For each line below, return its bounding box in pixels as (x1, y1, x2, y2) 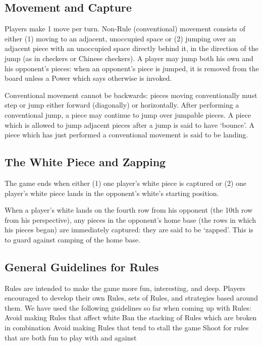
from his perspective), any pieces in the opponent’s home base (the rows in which (5, 214, 256, 225)
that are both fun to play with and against (5, 332, 137, 342)
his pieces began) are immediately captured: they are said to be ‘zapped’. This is (5, 224, 253, 235)
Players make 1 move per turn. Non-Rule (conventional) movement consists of (5, 23, 245, 34)
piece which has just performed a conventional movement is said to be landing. (5, 129, 248, 140)
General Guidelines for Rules (5, 259, 159, 274)
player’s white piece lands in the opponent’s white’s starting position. (5, 187, 219, 198)
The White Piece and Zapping (5, 154, 166, 170)
